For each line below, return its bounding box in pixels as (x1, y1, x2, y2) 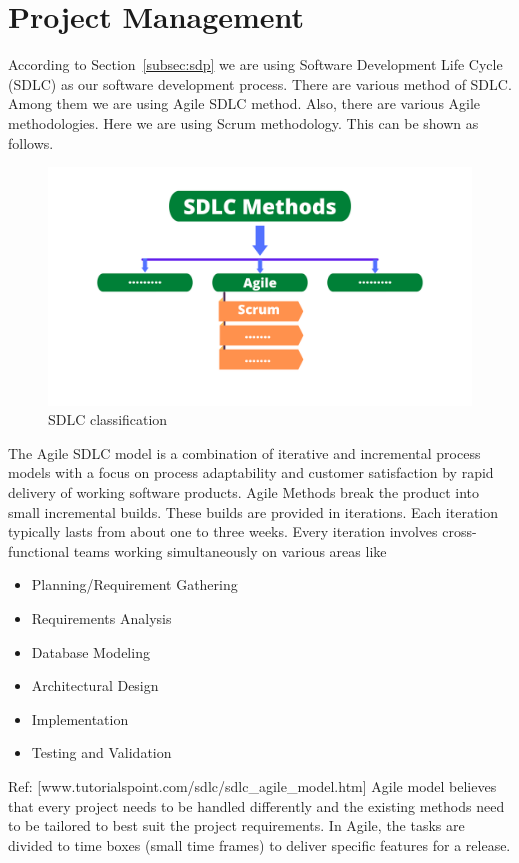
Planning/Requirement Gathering (31, 574, 238, 595)
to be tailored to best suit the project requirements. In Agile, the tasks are (8, 815, 465, 836)
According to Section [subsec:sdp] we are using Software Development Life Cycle (8, 54, 503, 75)
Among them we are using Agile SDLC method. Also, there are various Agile (8, 93, 481, 114)
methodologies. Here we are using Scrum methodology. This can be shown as (8, 112, 479, 133)
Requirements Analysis (31, 607, 172, 628)
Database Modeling (31, 641, 150, 662)
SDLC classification (48, 409, 168, 430)
